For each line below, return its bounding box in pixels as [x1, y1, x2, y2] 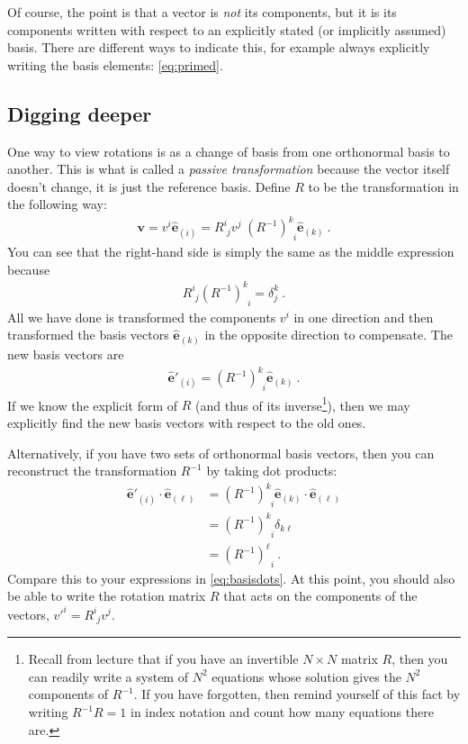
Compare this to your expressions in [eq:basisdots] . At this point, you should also [7, 568, 455, 587]
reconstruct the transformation [7, 461, 177, 480]
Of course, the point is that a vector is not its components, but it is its [7, 3, 397, 21]
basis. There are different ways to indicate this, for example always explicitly [7, 38, 430, 57]
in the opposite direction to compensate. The [204, 325, 453, 344]
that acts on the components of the [223, 586, 418, 605]
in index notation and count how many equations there [130, 703, 434, 721]
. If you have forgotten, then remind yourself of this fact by [133, 685, 461, 703]
